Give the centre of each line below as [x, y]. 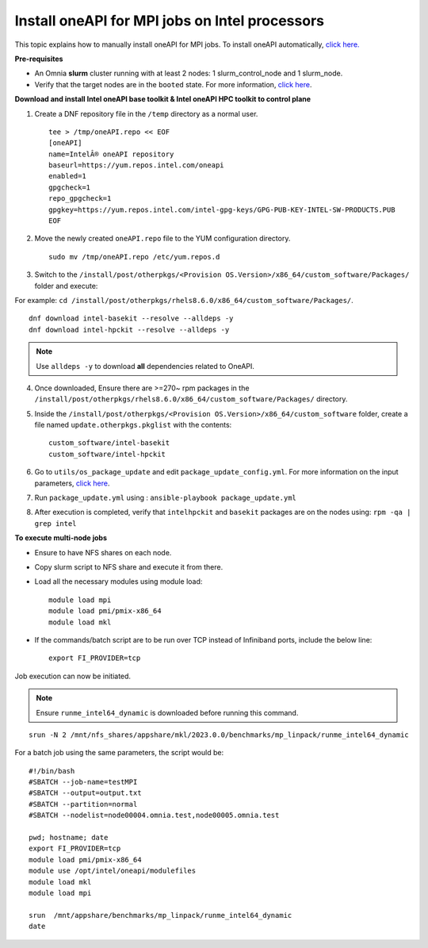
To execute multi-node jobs [61, 538]
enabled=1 [67, 176]
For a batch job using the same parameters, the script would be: [119, 753]
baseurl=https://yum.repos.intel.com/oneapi [137, 165]
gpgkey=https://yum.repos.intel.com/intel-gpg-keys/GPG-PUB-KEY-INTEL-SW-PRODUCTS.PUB [222, 209]
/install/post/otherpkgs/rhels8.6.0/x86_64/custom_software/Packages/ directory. [191, 399]
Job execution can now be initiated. [73, 676]
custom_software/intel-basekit [109, 443]
